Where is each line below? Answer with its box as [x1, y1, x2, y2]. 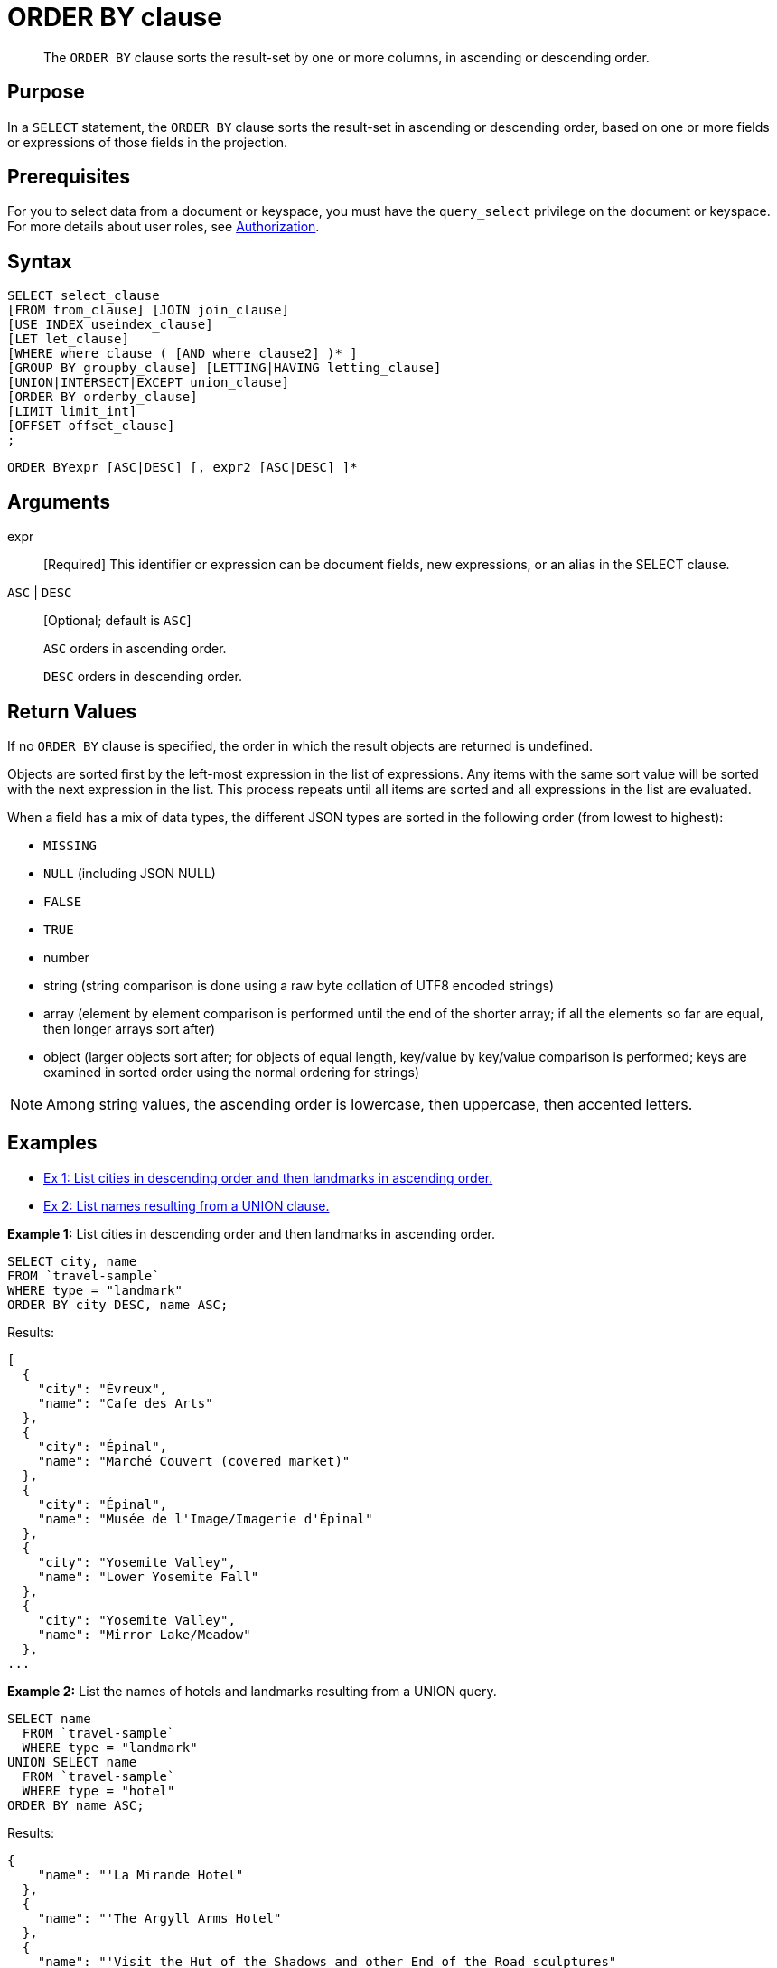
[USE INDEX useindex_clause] [7, 317, 213, 333]
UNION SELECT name [7, 1754, 137, 1769]
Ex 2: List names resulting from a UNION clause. [43, 1197, 330, 1214]
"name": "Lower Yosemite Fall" [37, 1569, 259, 1584]
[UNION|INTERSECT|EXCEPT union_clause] [7, 375, 289, 390]
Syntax [7, 249, 72, 273]
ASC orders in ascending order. [43, 641, 227, 657]
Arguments [7, 490, 111, 513]
